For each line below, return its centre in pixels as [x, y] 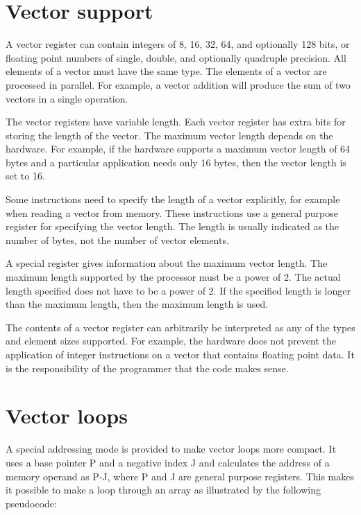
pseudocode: [31, 503]
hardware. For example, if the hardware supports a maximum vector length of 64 [178, 149]
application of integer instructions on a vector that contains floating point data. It [180, 354]
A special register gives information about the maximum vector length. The [167, 263]
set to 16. [25, 176]
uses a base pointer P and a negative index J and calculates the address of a [168, 462]
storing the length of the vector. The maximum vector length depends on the [169, 135]
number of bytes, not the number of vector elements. [117, 239]
